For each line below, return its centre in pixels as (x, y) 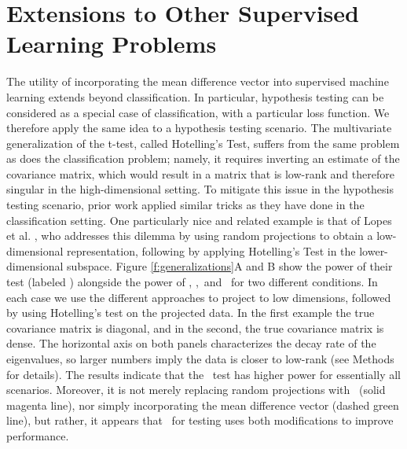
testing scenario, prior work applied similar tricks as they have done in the (185, 205)
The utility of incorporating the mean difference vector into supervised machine (198, 81)
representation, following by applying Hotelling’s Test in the (211, 250)
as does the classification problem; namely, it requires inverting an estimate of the (203, 158)
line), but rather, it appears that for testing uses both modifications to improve (200, 420)
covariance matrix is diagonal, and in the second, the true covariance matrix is (195, 328)
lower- (374, 250)
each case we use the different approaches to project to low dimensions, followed (199, 297)
